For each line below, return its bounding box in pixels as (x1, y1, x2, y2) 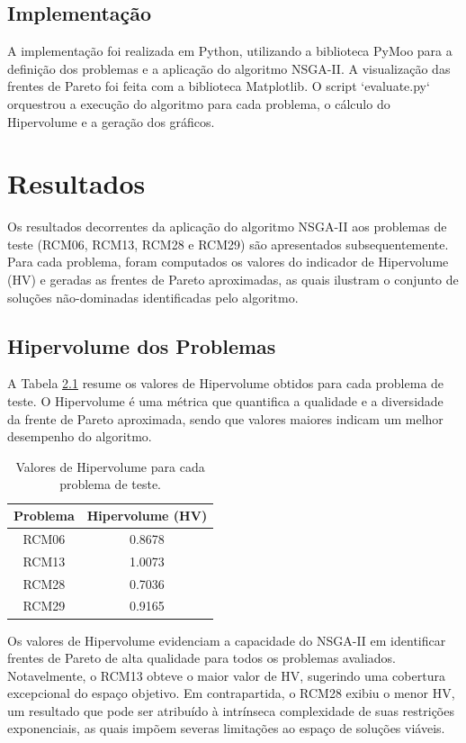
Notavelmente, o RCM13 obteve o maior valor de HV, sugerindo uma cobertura (7, 666, 445, 684)
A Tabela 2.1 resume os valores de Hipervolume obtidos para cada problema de (7, 374, 444, 393)
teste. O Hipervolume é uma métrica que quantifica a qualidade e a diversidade (7, 392, 444, 411)
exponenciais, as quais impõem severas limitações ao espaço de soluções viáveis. (7, 719, 445, 738)
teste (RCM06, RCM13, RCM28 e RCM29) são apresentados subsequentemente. (7, 234, 449, 253)
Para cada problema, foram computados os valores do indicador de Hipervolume (7, 252, 449, 271)
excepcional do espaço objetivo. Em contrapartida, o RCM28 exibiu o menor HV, (7, 684, 455, 702)
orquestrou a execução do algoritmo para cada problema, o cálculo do (7, 94, 390, 113)
